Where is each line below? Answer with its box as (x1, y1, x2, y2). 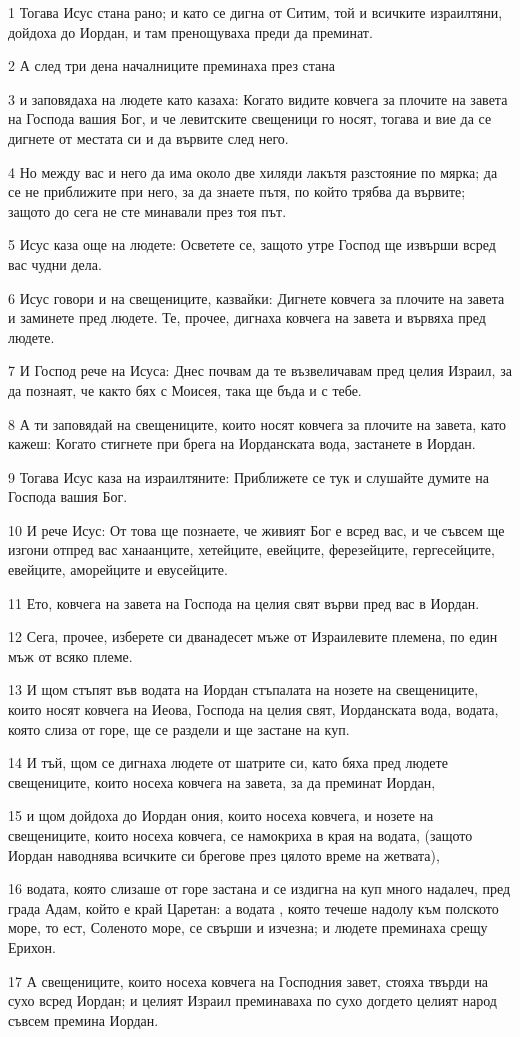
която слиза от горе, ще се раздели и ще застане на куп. (8, 718, 350, 739)
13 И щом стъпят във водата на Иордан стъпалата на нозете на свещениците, (8, 679, 479, 700)
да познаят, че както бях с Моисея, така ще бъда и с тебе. (8, 379, 362, 400)
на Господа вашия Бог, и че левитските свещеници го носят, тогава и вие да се (8, 108, 492, 129)
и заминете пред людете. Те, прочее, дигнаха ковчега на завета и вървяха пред (8, 307, 486, 328)
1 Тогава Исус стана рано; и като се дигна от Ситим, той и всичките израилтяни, (8, 2, 503, 22)
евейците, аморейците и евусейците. (8, 559, 228, 580)
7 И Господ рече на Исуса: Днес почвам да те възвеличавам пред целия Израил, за (8, 360, 512, 381)
